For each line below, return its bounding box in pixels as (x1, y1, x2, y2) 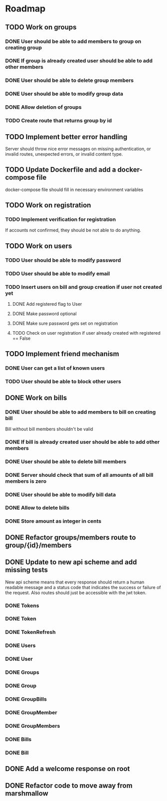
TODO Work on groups (5, 23, 77, 31)
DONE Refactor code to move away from (5, 782, 133, 790)
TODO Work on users (5, 241, 72, 250)
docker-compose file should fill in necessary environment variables (5, 187, 144, 193)
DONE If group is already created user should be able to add (5, 57, 153, 64)
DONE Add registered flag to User (12, 301, 82, 307)
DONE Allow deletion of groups (5, 104, 82, 111)
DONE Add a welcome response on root (5, 765, 130, 773)
